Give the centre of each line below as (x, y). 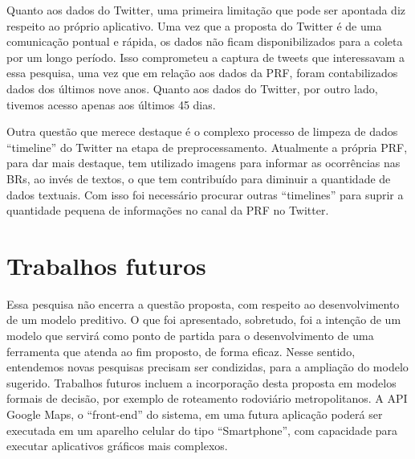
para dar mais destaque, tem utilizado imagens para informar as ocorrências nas (203, 163)
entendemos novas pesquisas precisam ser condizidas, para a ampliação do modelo (207, 367)
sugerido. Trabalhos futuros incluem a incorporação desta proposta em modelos (201, 382)
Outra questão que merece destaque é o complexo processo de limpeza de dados (202, 131)
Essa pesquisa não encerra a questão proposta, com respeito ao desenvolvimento (203, 303)
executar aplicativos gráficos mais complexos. (117, 446)
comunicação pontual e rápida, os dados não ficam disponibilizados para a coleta (205, 41)
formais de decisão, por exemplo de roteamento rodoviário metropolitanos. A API (207, 398)
